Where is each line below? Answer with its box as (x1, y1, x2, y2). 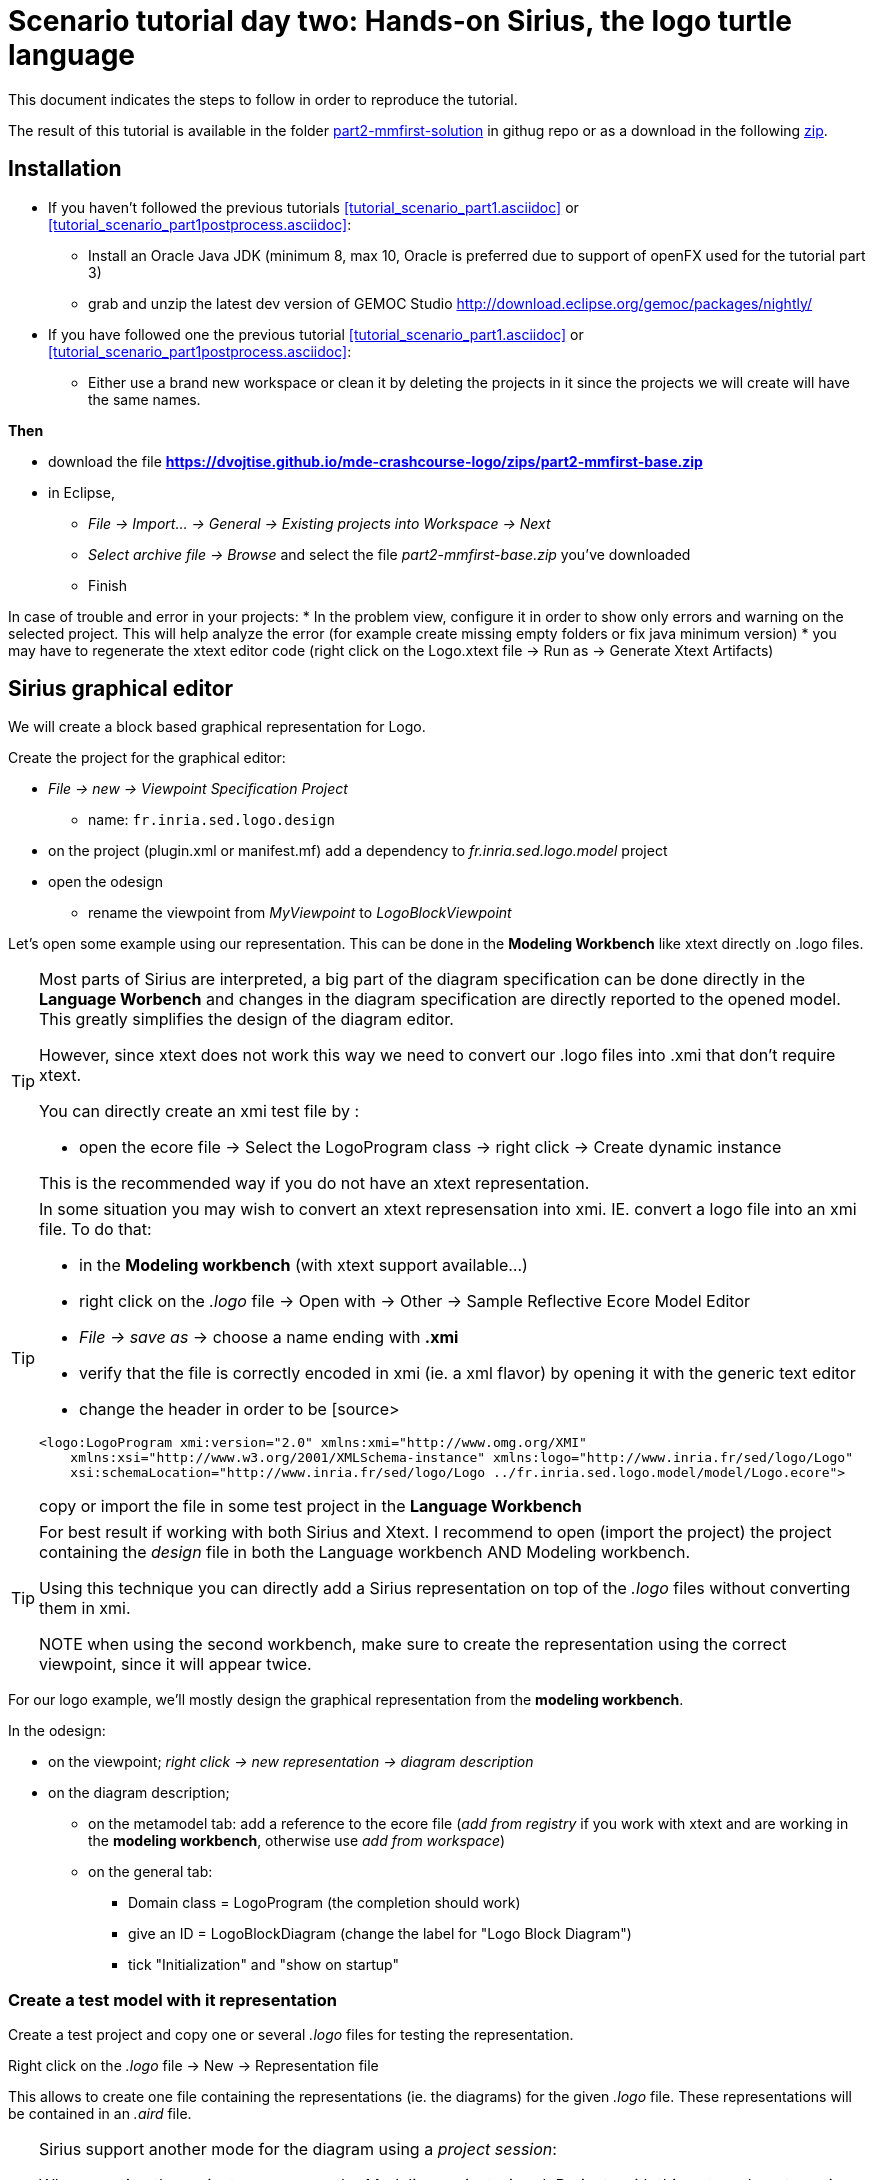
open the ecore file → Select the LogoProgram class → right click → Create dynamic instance (79, 1137, 782, 1158)
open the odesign (48, 873, 164, 891)
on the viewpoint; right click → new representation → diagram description (48, 1753, 534, 1771)
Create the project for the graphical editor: (8, 749, 286, 767)
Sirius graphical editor (8, 676, 234, 702)
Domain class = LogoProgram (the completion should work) (128, 1894, 521, 1912)
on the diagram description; (48, 1784, 230, 1802)
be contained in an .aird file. (8, 2105, 192, 2123)
